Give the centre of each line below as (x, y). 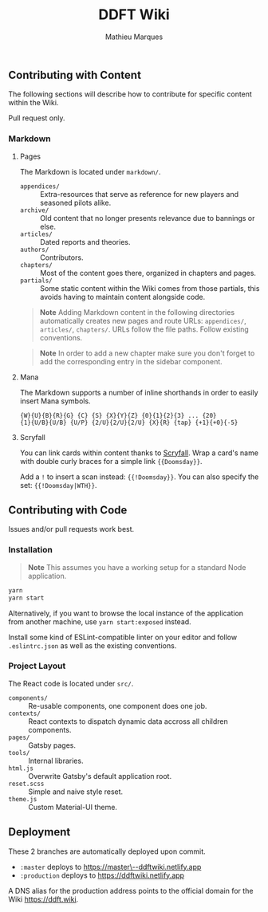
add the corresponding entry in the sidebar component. (131, 361)
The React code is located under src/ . (71, 683)
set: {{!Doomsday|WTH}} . (58, 485)
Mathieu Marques (134, 37)
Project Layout (37, 666)
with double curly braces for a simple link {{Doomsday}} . (111, 461)
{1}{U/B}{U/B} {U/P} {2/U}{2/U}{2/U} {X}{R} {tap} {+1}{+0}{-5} (129, 423)
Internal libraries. (56, 761)
